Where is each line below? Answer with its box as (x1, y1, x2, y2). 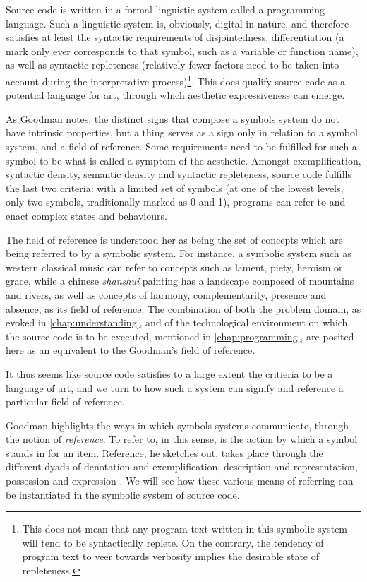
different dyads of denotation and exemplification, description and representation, (6, 459, 358, 474)
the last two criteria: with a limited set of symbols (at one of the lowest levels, (6, 180, 344, 195)
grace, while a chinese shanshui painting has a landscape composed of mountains (6, 273, 354, 288)
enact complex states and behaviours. (6, 208, 167, 222)
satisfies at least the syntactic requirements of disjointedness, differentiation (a (6, 30, 344, 44)
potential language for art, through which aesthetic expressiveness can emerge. (6, 88, 345, 102)
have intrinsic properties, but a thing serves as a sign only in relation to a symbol (6, 125, 358, 140)
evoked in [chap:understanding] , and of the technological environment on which (6, 315, 348, 330)
